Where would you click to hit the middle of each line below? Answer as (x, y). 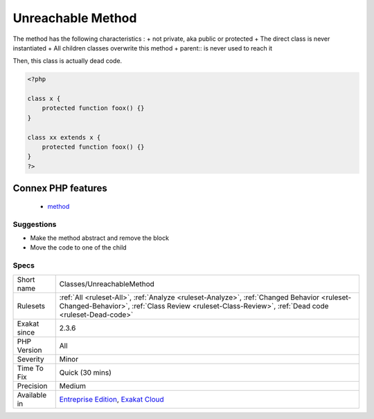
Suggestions (35, 224)
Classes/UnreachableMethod (107, 283)
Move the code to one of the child (79, 248)
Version (29, 350)
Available (32, 395)
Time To (30, 368)
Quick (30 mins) (86, 372)
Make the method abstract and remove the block (100, 238)
